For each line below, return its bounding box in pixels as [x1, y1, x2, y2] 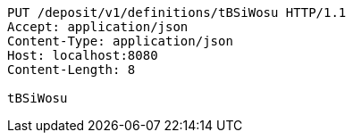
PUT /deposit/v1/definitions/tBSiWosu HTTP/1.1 [7, 5, 347, 20]
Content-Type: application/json [7, 34, 233, 48]
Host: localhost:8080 [7, 48, 158, 62]
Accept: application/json [7, 20, 189, 34]
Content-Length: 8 [7, 62, 136, 77]
